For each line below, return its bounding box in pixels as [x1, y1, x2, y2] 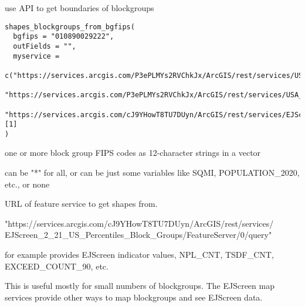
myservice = [13, 52, 60, 60]
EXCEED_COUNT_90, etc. [5, 260, 109, 272]
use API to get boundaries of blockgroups [5, 2, 154, 13]
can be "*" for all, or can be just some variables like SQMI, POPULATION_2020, [5, 166, 300, 179]
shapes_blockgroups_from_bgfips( [5, 22, 135, 31]
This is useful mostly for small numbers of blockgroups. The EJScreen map [5, 279, 274, 292]
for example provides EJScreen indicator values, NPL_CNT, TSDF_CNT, [5, 248, 274, 261]
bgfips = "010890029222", [13, 32, 114, 41]
